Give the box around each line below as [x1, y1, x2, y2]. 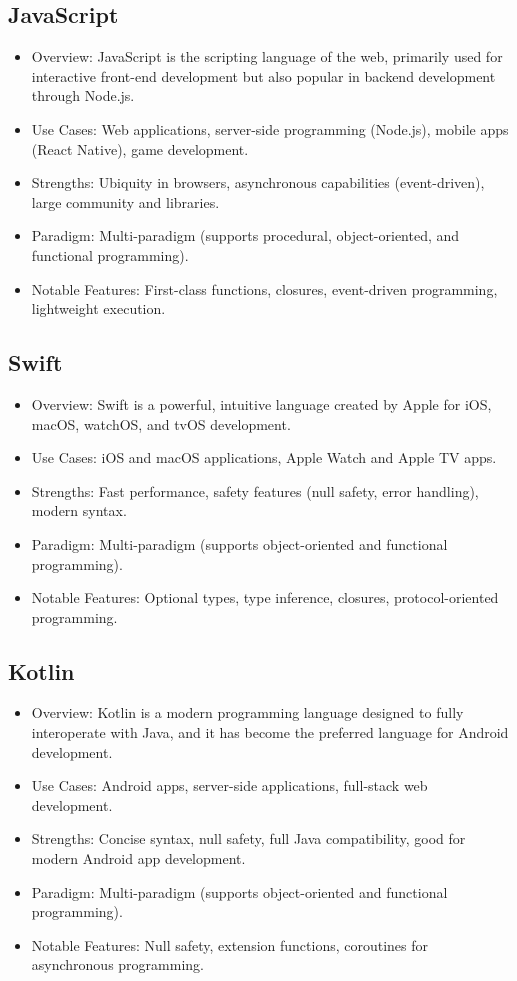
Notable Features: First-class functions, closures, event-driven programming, [31, 278, 498, 299]
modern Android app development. [31, 848, 246, 869]
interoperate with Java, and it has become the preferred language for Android [31, 722, 509, 743]
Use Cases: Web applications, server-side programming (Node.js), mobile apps [31, 118, 509, 139]
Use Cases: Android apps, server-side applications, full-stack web [31, 775, 428, 796]
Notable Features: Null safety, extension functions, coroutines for [31, 934, 429, 955]
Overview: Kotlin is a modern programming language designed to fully [31, 702, 464, 723]
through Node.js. [31, 85, 135, 106]
